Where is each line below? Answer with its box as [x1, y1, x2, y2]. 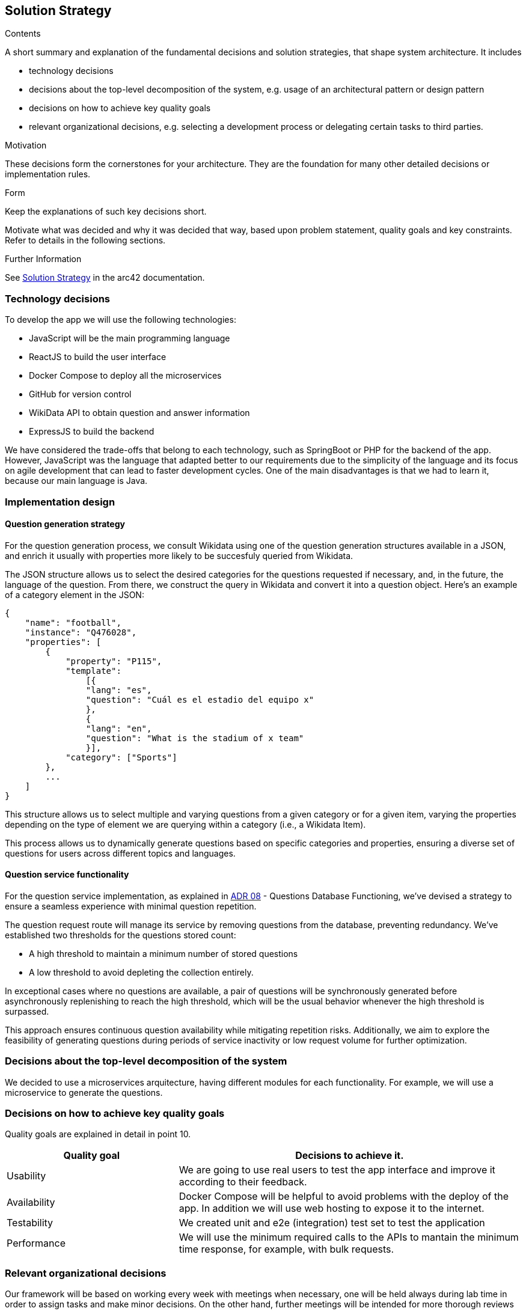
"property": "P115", [66, 656, 162, 666]
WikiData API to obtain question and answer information [29, 408, 250, 418]
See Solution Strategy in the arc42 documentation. [5, 272, 205, 283]
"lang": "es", [85, 685, 152, 695]
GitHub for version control [29, 389, 132, 400]
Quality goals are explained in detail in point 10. [5, 1129, 191, 1140]
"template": [66, 665, 121, 676]
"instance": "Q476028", [25, 627, 137, 637]
